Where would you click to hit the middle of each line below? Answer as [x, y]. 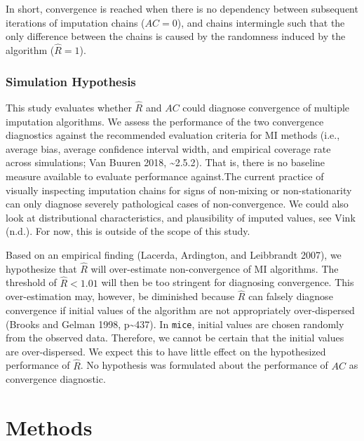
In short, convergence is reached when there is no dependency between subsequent [182, 8]
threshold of [31, 282]
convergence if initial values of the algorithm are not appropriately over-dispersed [180, 310]
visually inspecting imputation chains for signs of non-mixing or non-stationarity [179, 190]
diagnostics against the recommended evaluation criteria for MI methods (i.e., [173, 135]
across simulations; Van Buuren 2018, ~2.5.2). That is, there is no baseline [166, 162]
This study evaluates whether [69, 108]
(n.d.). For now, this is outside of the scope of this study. [128, 231]
